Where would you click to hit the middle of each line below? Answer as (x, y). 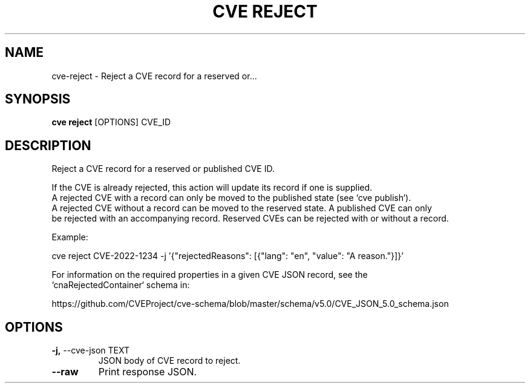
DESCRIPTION (48, 145)
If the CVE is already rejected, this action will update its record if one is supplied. (212, 188)
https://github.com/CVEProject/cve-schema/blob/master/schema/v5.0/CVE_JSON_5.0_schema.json (250, 304)
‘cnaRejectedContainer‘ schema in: (121, 285)
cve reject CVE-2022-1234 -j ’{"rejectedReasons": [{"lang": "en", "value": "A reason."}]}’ (227, 256)
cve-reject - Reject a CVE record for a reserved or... (154, 76)
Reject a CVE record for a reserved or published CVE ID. (163, 169)
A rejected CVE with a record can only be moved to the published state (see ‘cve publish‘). (231, 198)
